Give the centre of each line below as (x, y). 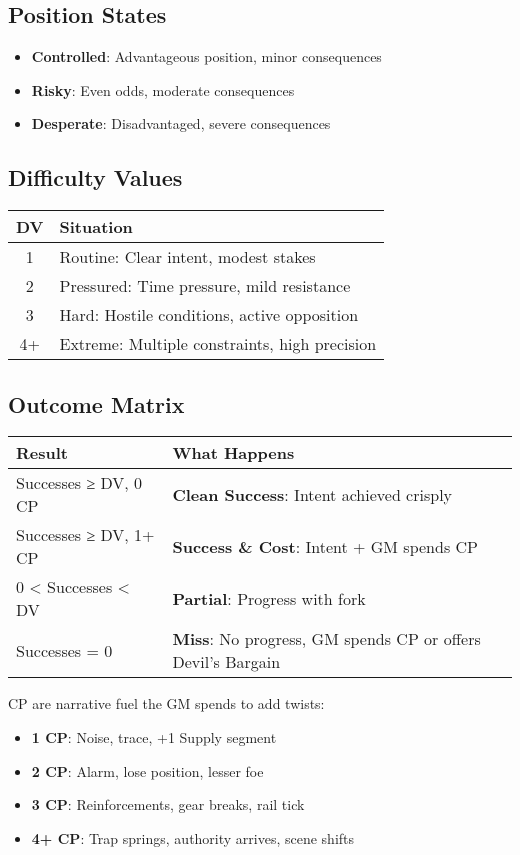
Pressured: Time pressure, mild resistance (205, 286)
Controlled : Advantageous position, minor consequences (206, 56)
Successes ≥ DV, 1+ (85, 535)
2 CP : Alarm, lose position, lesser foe (147, 770)
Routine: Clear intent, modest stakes (187, 257)
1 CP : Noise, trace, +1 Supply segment (154, 736)
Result (42, 453)
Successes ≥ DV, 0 (79, 483)
